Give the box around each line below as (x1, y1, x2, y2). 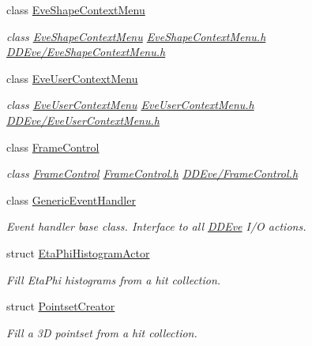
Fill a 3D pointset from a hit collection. (6, 324, 197, 340)
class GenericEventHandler (6, 191, 136, 208)
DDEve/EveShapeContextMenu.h (6, 43, 166, 60)
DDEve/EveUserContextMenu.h (6, 111, 160, 128)
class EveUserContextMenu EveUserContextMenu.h (6, 96, 254, 113)
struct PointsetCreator (6, 298, 115, 314)
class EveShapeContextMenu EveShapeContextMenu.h (6, 28, 266, 44)
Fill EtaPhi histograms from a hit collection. (6, 271, 221, 288)
